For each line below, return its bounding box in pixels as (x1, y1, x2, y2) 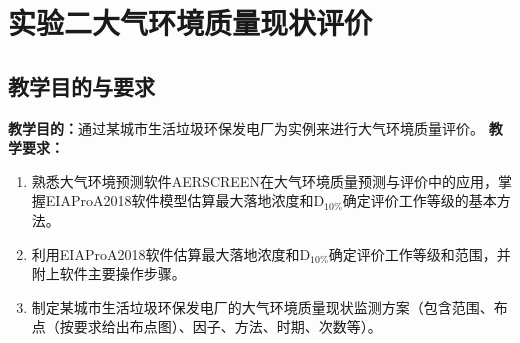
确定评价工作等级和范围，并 (328, 243, 511, 264)
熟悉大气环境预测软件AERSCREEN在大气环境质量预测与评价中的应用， (31, 170, 498, 191)
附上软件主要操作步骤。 (31, 263, 186, 284)
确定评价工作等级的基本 (342, 190, 497, 211)
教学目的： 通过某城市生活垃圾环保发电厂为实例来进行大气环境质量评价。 (8, 117, 484, 138)
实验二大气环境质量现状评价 (8, 2, 373, 43)
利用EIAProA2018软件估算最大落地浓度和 (31, 243, 300, 264)
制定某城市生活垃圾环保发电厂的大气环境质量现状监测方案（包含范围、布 (31, 296, 508, 317)
